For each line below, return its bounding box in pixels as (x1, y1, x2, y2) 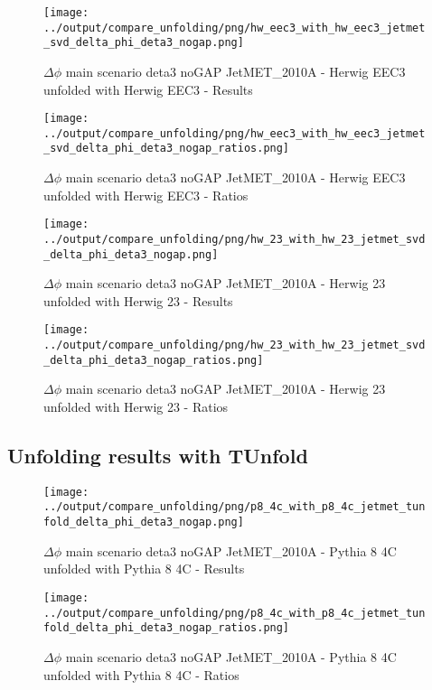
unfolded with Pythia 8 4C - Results (43, 559, 245, 578)
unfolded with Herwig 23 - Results (43, 291, 233, 310)
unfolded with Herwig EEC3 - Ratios (43, 185, 249, 204)
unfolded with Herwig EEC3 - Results (43, 79, 253, 98)
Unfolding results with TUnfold (7, 442, 308, 470)
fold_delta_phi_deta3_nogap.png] (43, 516, 244, 529)
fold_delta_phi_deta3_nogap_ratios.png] (43, 621, 290, 635)
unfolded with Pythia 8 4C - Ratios (43, 665, 239, 684)
